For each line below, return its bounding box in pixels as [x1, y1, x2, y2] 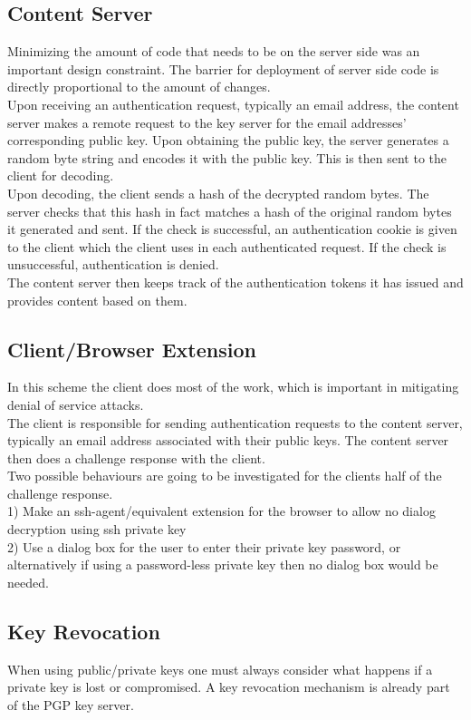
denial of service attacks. [7, 394, 144, 414]
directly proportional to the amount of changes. [7, 77, 271, 96]
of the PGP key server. [7, 695, 134, 714]
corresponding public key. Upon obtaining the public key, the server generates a [7, 131, 449, 150]
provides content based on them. [7, 290, 187, 309]
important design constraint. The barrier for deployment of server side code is [7, 59, 439, 78]
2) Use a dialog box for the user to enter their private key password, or [7, 537, 401, 556]
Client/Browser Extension [7, 335, 256, 363]
